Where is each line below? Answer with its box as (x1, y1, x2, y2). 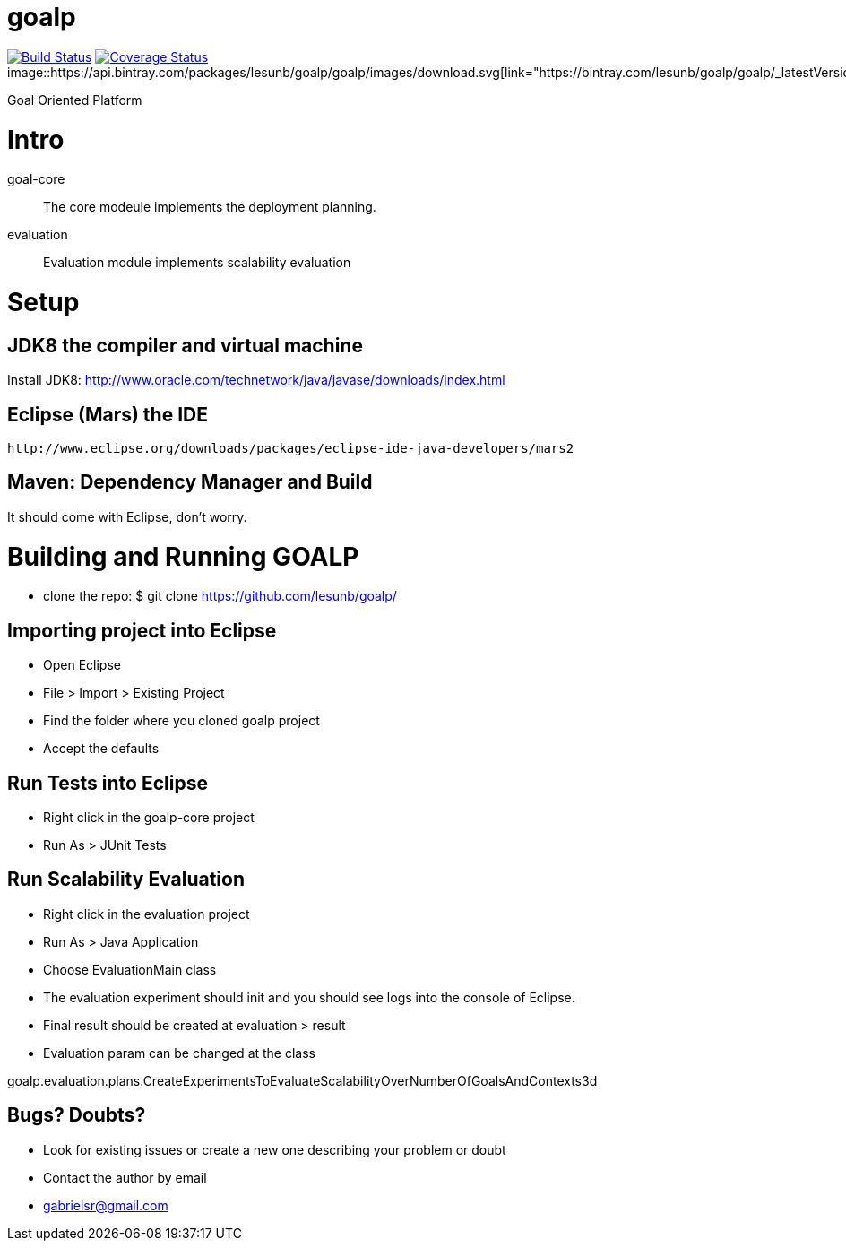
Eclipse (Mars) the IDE (7, 403, 208, 426)
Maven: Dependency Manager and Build (7, 471, 373, 494)
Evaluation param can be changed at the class (43, 1044, 315, 1061)
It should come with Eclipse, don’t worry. (7, 508, 247, 524)
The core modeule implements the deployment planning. (43, 199, 376, 215)
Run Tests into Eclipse (7, 771, 208, 794)
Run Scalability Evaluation (7, 868, 246, 891)
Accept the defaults (43, 741, 160, 757)
